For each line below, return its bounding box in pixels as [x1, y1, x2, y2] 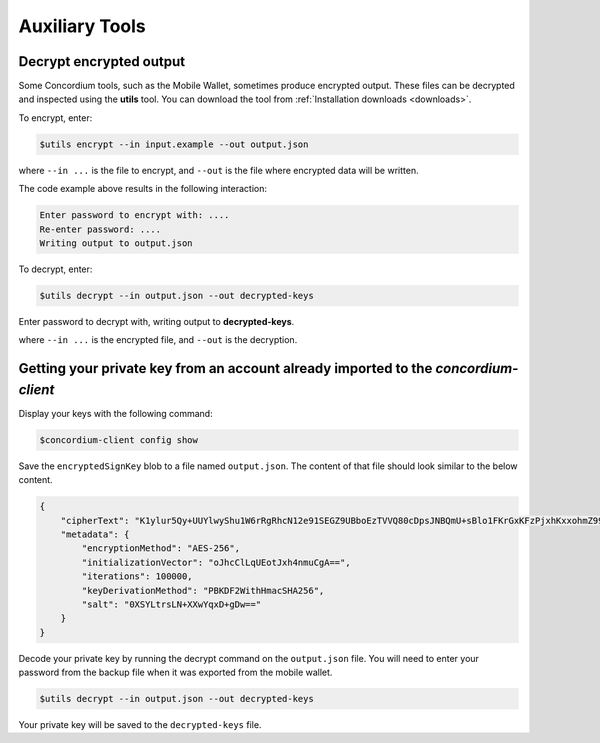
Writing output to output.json [39, 237, 194, 249]
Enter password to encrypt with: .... [39, 210, 230, 221]
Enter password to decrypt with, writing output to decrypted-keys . [18, 315, 295, 327]
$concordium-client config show [39, 434, 199, 445]
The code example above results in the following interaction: [18, 183, 267, 195]
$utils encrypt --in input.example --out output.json [39, 138, 309, 150]
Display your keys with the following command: [18, 407, 214, 419]
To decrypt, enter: [18, 263, 93, 275]
